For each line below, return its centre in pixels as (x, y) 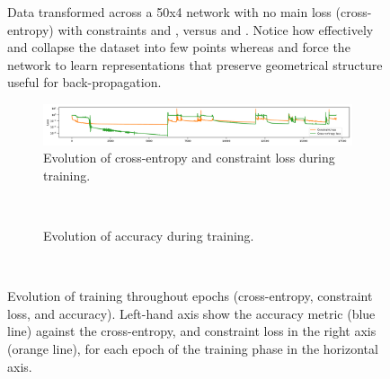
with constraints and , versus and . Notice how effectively (216, 29)
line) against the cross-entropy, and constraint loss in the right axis (192, 331)
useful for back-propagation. (84, 82)
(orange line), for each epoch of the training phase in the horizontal (193, 348)
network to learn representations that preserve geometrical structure (195, 64)
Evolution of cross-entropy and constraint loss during (189, 158)
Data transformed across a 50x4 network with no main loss (169, 12)
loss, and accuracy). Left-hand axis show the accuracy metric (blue (191, 313)
